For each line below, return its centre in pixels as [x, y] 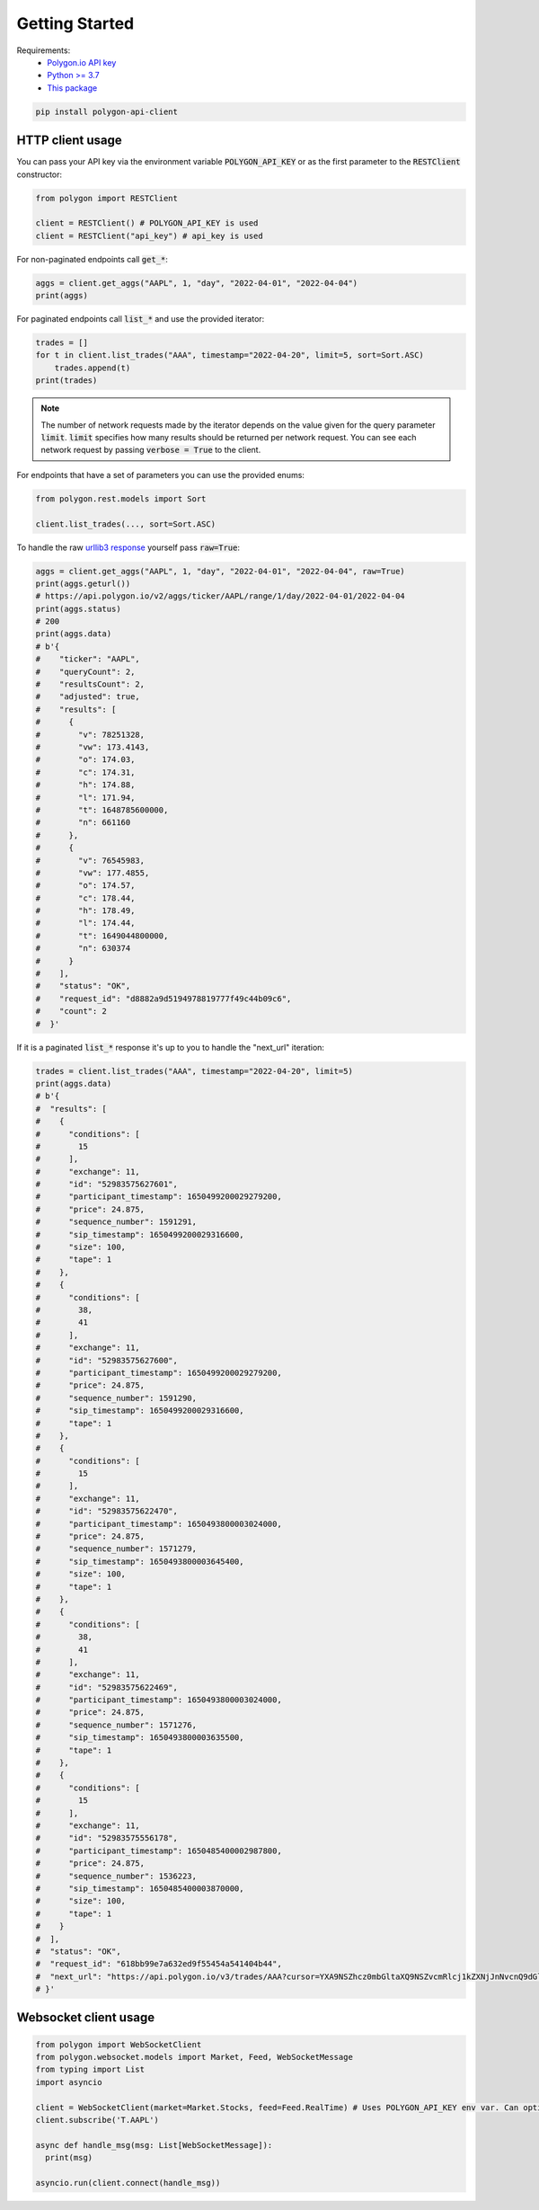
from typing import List [90, 2070]
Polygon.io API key [82, 62]
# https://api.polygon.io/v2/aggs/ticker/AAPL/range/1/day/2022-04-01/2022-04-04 [221, 596]
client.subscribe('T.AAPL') [97, 2120]
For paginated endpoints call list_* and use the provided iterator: [141, 319]
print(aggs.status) [78, 608]
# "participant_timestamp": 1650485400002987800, [159, 1851]
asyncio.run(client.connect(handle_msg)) [128, 2183]
